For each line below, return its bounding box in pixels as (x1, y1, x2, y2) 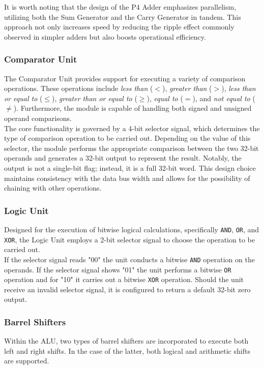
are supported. (4, 355, 49, 366)
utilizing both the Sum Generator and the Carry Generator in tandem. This (4, 11, 241, 22)
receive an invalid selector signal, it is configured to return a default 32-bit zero (4, 284, 251, 294)
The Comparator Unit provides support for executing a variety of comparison (4, 73, 246, 83)
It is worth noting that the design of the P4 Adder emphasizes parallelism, (4, 2, 237, 12)
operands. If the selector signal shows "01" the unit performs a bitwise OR (4, 264, 231, 274)
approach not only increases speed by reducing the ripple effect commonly (4, 21, 234, 32)
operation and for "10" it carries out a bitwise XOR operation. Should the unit (4, 274, 244, 285)
